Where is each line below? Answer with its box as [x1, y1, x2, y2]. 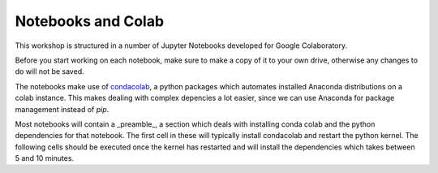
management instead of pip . [15, 104, 109, 114]
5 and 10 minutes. [15, 154, 75, 163]
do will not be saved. [15, 67, 84, 76]
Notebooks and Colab [15, 12, 165, 30]
